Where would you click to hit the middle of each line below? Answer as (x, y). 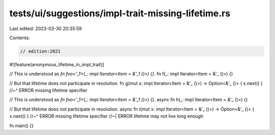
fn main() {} (22, 125)
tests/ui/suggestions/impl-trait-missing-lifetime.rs (120, 13)
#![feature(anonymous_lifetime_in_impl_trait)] (57, 64)
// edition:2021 (40, 51)
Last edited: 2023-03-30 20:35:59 (46, 29)
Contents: (20, 38)
